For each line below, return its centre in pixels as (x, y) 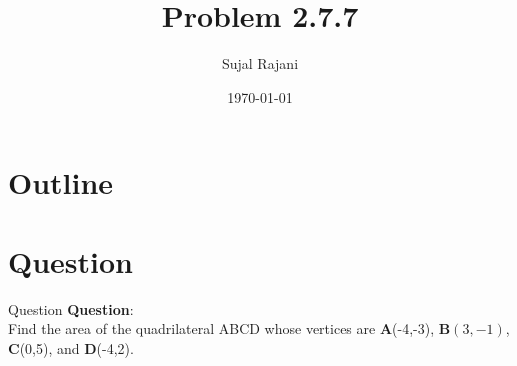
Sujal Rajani (260, 63)
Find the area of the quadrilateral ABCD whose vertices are (192, 328)
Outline (61, 182)
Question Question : (71, 308)
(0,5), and (49, 347)
